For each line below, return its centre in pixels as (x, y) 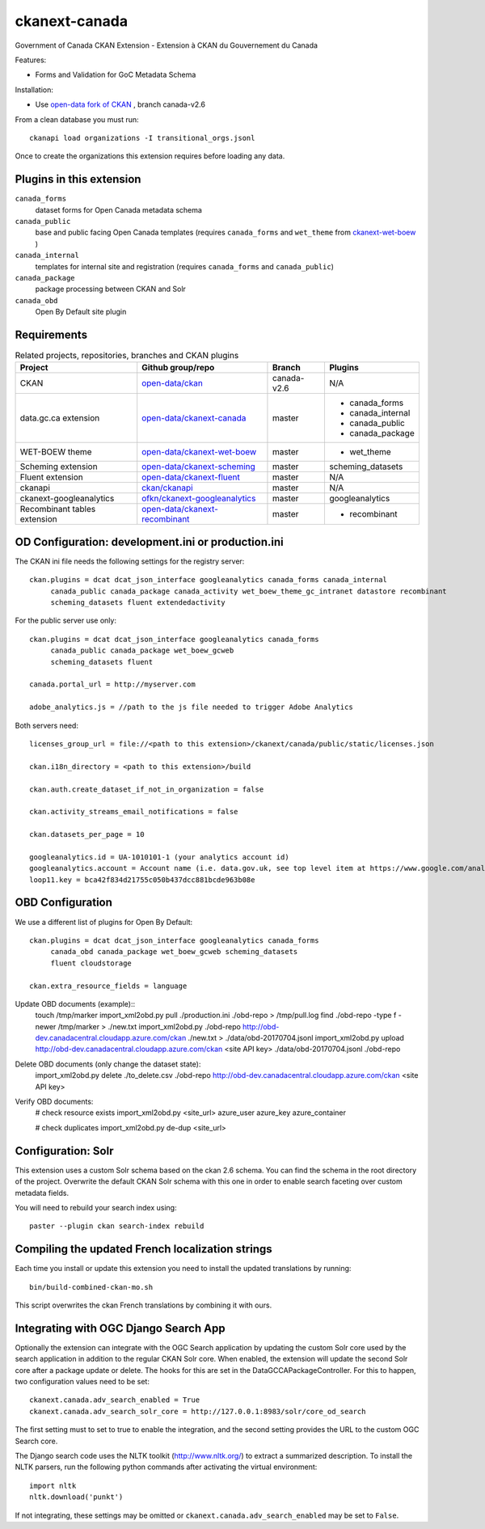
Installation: (34, 90)
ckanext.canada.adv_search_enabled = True (115, 1400)
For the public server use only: (66, 621)
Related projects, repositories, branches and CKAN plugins (127, 356)
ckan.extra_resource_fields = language (108, 986)
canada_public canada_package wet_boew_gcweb (142, 650)
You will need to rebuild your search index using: (96, 1207)
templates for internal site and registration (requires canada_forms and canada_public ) (185, 266)
